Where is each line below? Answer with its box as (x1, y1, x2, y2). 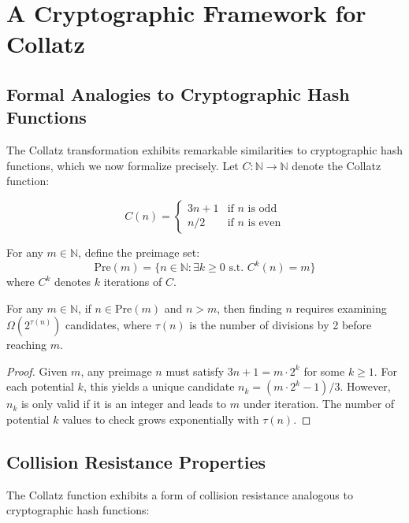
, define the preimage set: (78, 243, 200, 260)
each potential (6, 378, 74, 395)
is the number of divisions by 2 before (189, 317, 372, 333)
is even (247, 217, 281, 229)
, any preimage (80, 362, 152, 379)
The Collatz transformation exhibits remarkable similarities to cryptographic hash (6, 142, 403, 158)
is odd (247, 203, 277, 215)
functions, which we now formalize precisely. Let (6, 157, 239, 173)
